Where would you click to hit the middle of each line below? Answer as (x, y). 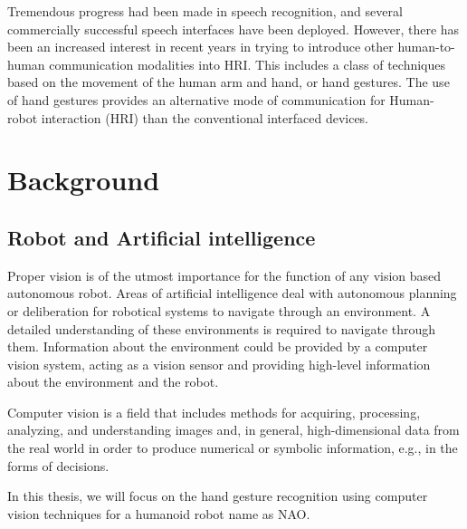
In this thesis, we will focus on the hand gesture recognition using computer (218, 496)
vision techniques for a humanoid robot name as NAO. (159, 513)
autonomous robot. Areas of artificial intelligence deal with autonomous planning (232, 293)
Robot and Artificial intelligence (162, 237)
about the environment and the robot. (113, 382)
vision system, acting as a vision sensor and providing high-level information (219, 364)
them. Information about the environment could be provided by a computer (218, 346)
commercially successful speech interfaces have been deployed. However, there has (233, 29)
